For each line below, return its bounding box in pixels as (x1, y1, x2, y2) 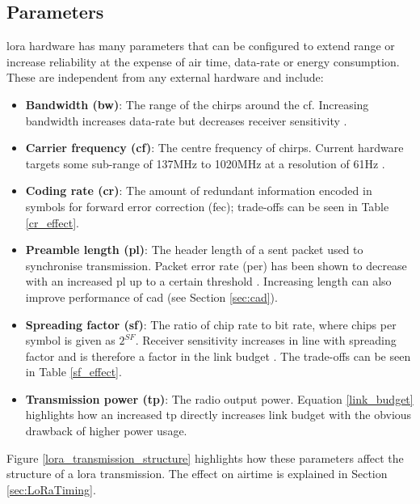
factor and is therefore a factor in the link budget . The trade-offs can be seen (25, 347, 411, 364)
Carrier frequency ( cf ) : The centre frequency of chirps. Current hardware (25, 139, 404, 156)
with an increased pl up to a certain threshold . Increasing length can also (25, 273, 392, 290)
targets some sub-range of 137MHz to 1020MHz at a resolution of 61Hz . (25, 155, 385, 172)
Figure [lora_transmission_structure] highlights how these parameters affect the (6, 449, 404, 466)
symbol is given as (25, 332, 115, 349)
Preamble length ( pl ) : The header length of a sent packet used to (25, 241, 363, 258)
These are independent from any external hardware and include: (6, 69, 324, 86)
